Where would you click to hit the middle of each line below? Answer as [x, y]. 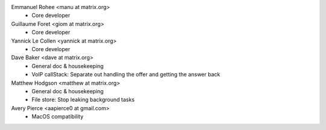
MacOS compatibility [58, 117]
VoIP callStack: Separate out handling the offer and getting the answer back [126, 75]
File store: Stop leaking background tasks [83, 100]
